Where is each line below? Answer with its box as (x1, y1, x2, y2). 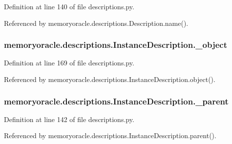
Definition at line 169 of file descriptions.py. (4, 58, 134, 68)
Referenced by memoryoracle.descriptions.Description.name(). (4, 18, 189, 28)
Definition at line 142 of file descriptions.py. (4, 114, 134, 124)
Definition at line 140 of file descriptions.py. (4, 1, 134, 11)
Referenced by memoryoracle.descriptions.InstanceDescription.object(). (4, 74, 215, 84)
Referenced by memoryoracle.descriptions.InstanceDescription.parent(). (4, 130, 216, 141)
